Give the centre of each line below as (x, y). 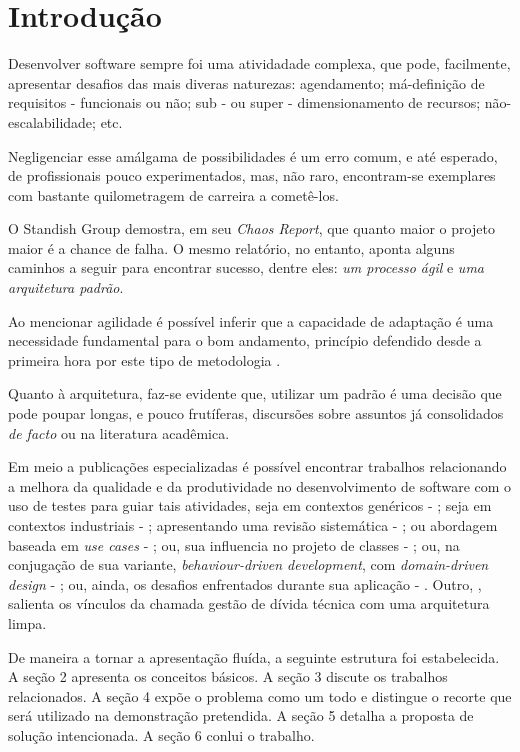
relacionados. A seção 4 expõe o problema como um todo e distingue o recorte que (260, 695)
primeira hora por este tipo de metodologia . (144, 359)
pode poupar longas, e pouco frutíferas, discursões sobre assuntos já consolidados (256, 413)
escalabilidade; (52, 121)
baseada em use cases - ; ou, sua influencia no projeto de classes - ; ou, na (234, 544)
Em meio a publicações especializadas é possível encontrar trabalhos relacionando (257, 466)
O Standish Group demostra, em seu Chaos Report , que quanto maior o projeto (251, 228)
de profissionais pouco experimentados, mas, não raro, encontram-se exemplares (252, 175)
